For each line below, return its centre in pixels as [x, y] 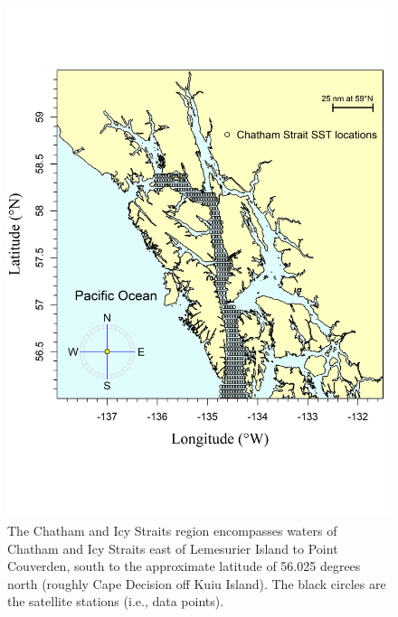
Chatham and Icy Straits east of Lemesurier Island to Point [173, 548]
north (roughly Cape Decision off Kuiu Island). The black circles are [197, 583]
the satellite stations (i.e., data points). [116, 601]
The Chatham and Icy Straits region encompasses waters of [172, 530]
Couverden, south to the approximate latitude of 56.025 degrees [184, 566]
